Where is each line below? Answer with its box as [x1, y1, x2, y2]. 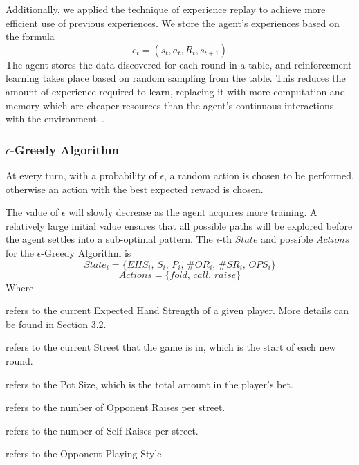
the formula [6, 29, 55, 44]
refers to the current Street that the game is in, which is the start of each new [6, 340, 336, 354]
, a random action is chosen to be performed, [164, 167, 354, 182]
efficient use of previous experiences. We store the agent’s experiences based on [6, 15, 340, 30]
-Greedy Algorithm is [41, 245, 131, 259]
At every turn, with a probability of [6, 167, 157, 182]
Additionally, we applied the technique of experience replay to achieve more [6, 2, 326, 16]
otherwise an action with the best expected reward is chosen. [6, 181, 264, 196]
